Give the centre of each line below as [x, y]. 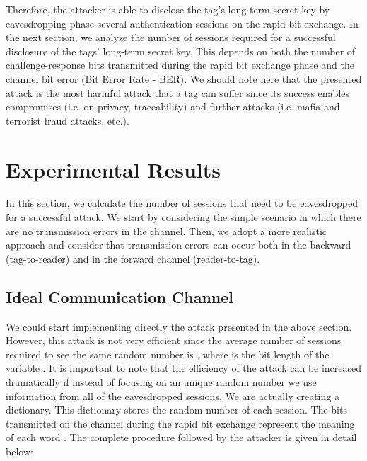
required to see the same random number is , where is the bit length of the [168, 354]
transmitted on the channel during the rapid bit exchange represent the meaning [180, 423]
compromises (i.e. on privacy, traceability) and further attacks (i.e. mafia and [173, 107]
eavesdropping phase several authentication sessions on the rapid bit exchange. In [182, 23]
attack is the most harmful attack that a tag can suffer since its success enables [178, 92]
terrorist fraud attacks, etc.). [68, 120]
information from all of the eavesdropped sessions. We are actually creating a [173, 395]
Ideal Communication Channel [120, 296]
